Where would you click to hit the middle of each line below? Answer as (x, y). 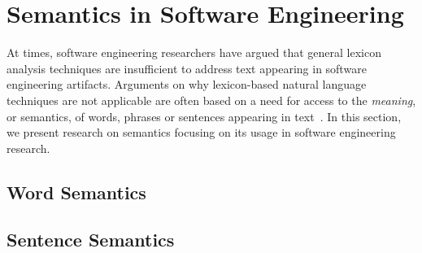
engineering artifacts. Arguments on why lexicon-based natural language (187, 84)
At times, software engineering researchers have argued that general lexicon (194, 52)
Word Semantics (76, 192)
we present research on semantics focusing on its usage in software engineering (201, 132)
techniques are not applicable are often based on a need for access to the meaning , (211, 100)
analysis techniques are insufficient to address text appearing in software (187, 68)
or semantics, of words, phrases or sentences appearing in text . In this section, (204, 116)
